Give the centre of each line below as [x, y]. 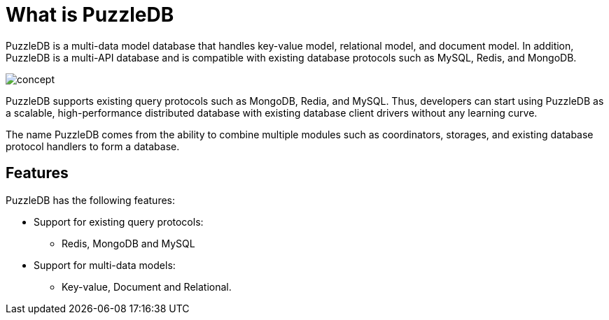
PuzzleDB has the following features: [91, 200]
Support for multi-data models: [105, 265]
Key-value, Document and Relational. [147, 286]
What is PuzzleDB [90, 15]
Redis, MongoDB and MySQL [128, 243]
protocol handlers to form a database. [93, 146]
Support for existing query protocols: [119, 221]
